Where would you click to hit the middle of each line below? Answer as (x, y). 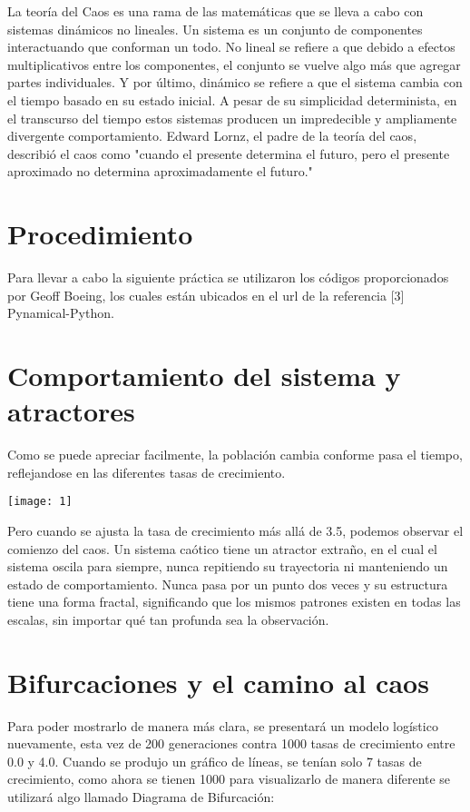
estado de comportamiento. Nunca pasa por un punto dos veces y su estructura (228, 584)
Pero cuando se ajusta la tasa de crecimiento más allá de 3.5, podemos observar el (235, 530)
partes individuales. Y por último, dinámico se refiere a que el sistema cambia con (235, 82)
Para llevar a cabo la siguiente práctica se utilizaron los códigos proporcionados (228, 277)
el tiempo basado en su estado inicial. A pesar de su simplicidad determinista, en (232, 99)
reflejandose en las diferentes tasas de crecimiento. (147, 472)
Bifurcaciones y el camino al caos (218, 682)
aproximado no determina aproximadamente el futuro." (160, 171)
